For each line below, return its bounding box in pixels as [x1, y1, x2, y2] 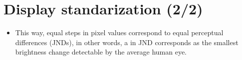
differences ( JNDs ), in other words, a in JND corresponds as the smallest [15, 37, 239, 47]
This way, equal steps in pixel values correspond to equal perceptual [15, 27, 224, 38]
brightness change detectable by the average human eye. [15, 47, 187, 57]
